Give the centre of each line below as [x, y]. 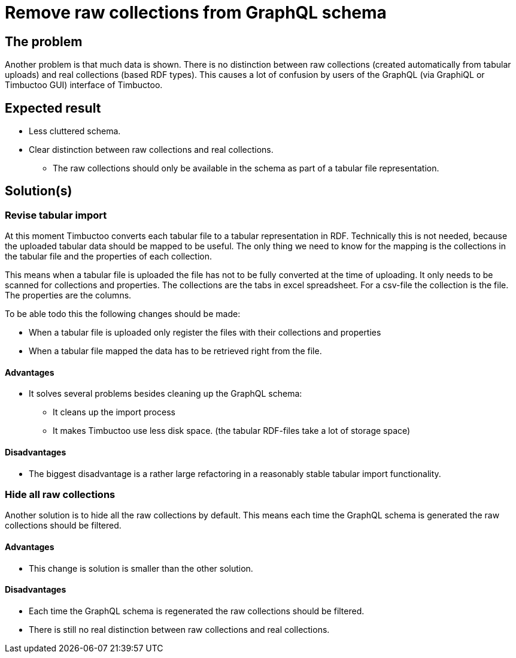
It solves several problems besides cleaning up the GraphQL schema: [166, 394]
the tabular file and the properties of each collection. [109, 256]
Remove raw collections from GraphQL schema [196, 13]
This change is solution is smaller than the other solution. [141, 568]
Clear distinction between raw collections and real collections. [151, 150]
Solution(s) [39, 191]
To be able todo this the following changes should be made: [123, 314]
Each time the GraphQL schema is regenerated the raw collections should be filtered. [197, 611]
